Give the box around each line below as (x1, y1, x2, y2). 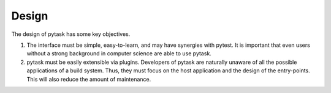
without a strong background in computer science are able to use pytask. (26, 50, 211, 57)
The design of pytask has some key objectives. (11, 30, 131, 38)
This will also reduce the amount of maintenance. (26, 75, 151, 83)
